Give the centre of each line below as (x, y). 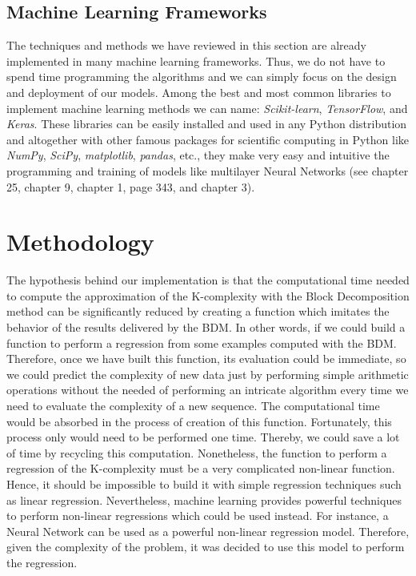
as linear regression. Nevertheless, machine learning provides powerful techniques (204, 499)
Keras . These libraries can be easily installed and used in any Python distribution (207, 124)
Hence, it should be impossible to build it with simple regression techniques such (204, 483)
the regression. (42, 562)
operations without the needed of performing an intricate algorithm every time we (208, 390)
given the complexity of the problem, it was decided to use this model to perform (206, 547)
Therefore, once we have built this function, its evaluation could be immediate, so (206, 358)
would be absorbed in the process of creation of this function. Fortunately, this (199, 421)
